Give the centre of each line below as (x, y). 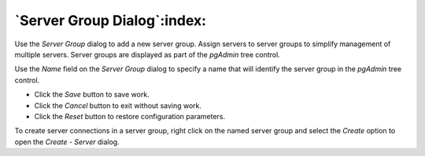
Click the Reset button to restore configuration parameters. (130, 116)
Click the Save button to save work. (92, 95)
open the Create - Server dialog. (67, 142)
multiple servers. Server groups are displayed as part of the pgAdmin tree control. (148, 54)
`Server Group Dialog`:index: (111, 20)
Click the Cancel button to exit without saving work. (118, 105)
